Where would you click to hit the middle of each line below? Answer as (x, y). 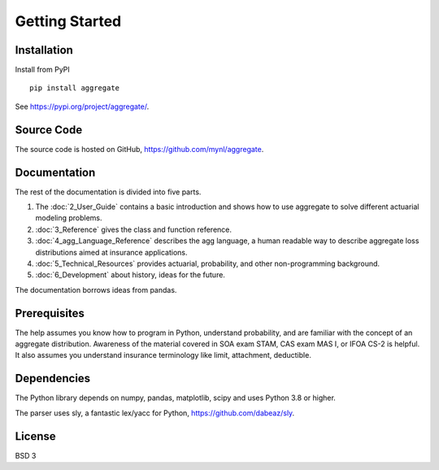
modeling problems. (69, 218)
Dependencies (53, 379)
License (35, 436)
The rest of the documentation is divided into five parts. (108, 192)
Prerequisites (50, 313)
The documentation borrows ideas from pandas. (96, 289)
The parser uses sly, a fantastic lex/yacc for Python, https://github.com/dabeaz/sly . (155, 413)
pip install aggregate (75, 88)
